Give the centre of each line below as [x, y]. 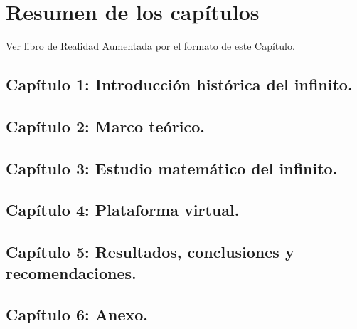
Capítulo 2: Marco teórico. [105, 126]
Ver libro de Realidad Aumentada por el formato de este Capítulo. [150, 46]
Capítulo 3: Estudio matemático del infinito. [172, 168]
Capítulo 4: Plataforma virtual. [123, 210]
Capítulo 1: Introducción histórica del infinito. [179, 84]
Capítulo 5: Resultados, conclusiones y [150, 252]
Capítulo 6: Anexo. [77, 314]
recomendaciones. [71, 272]
